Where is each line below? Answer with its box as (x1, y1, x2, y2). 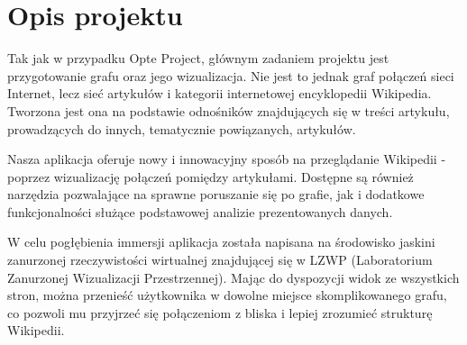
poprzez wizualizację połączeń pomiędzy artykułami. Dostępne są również (7, 167, 414, 186)
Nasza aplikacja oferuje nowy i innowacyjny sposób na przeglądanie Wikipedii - (7, 150, 446, 168)
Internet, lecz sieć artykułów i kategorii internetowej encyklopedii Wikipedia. (7, 84, 432, 103)
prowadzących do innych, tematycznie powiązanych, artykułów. (7, 119, 356, 138)
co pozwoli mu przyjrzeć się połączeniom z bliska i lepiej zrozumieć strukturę (7, 303, 433, 322)
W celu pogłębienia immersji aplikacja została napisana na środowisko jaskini (7, 232, 435, 251)
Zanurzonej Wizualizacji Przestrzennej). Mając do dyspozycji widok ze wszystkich (7, 268, 460, 286)
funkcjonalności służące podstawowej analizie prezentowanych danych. (7, 202, 393, 221)
